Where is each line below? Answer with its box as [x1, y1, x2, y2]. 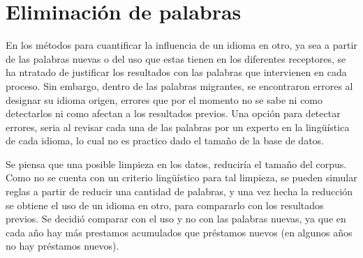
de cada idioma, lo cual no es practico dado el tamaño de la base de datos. [6, 133, 325, 148]
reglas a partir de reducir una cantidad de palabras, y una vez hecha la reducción [6, 184, 353, 199]
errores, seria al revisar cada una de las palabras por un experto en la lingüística [6, 119, 350, 134]
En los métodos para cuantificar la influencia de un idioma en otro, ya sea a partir [6, 38, 357, 52]
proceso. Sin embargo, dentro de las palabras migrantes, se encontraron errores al [6, 78, 353, 93]
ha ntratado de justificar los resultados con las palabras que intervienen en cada [6, 65, 347, 79]
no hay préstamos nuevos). [6, 238, 119, 253]
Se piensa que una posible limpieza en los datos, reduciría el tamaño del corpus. [6, 156, 347, 171]
